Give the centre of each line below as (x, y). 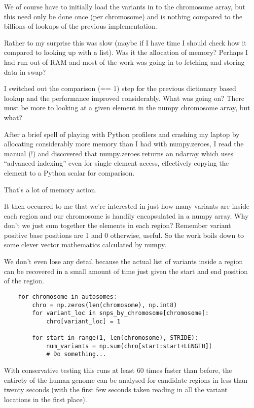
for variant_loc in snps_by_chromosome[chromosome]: (121, 313)
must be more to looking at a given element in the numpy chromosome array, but (127, 108)
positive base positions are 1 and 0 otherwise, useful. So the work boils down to (124, 235)
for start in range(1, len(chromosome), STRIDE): (115, 338)
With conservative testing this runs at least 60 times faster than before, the (118, 370)
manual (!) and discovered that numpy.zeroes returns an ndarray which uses (119, 153)
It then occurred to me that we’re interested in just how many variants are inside (127, 206)
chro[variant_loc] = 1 (83, 321)
